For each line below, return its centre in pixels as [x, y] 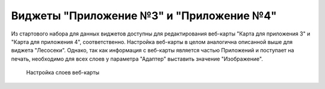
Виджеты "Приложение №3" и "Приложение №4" [144, 16]
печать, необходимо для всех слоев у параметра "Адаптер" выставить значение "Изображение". [137, 59]
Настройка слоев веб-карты [63, 73]
